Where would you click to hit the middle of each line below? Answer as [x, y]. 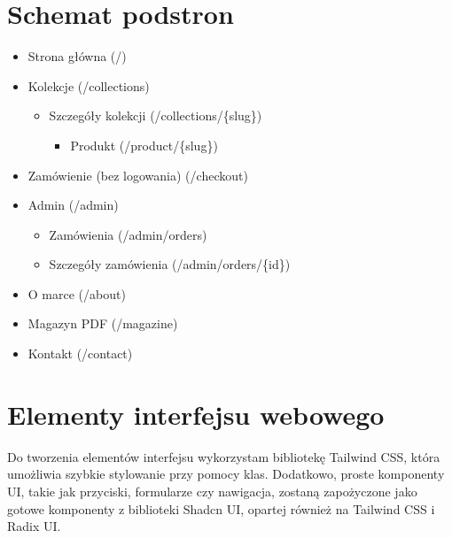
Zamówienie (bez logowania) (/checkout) [138, 175]
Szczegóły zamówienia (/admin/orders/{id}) [170, 264]
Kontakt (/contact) [80, 354]
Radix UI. [34, 526]
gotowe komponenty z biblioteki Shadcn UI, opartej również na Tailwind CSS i [221, 508]
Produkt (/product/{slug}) [144, 145]
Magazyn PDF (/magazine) [103, 323]
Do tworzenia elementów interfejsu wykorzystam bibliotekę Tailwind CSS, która [224, 456]
